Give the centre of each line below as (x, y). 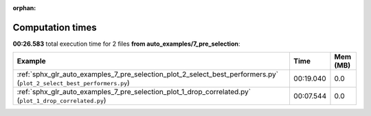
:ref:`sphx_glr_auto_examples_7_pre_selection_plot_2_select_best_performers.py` (147, 74)
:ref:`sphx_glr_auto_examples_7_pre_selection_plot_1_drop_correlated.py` (134, 92)
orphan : (24, 8)
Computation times (55, 27)
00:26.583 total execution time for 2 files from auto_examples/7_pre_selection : (126, 44)
